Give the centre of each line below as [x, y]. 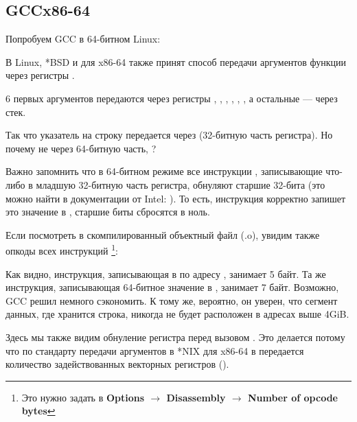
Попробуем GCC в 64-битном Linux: [83, 39]
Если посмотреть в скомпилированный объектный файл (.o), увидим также [163, 234]
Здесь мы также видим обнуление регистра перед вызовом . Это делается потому [175, 337]
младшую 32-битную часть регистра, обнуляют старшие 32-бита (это [181, 184]
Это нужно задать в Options [83, 397]
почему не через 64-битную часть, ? [81, 148]
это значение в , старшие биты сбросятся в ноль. [108, 212]
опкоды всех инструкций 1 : [62, 249]
